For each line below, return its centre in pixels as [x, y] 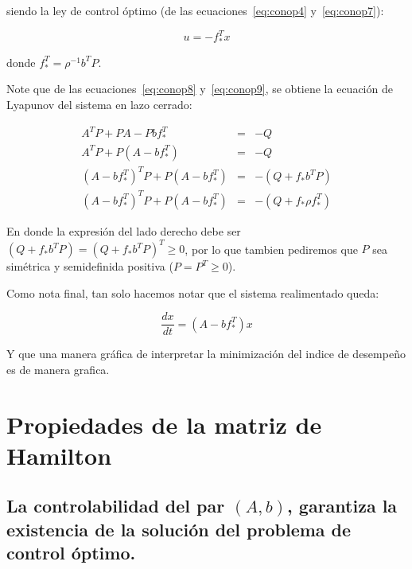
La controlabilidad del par [116, 506]
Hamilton [59, 455]
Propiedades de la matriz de [164, 424]
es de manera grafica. [58, 369]
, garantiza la [342, 506]
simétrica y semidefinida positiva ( [90, 266]
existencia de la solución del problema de [179, 529]
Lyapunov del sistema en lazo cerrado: [99, 105]
